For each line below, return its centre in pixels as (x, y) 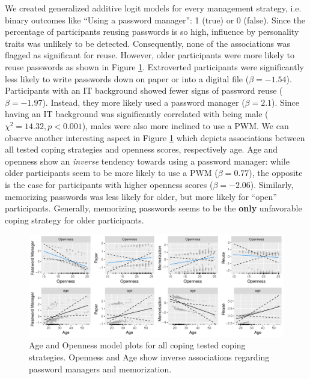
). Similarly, (272, 184)
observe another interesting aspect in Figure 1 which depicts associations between (155, 137)
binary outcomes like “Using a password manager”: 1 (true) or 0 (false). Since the (155, 20)
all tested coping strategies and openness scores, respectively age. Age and (141, 149)
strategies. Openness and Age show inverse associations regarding (149, 357)
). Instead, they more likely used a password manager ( (144, 102)
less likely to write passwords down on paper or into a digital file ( (127, 78)
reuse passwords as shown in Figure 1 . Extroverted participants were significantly (154, 66)
